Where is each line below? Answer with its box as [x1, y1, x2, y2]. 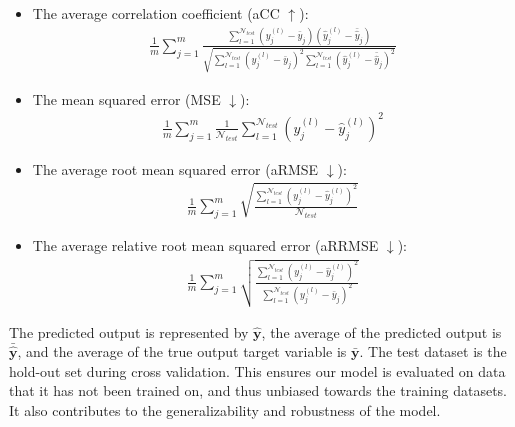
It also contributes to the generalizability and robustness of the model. [9, 399, 441, 420]
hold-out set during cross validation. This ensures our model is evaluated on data [9, 360, 506, 381]
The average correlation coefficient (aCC [32, 3, 280, 23]
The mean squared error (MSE [32, 88, 221, 109]
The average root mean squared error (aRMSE [32, 158, 319, 179]
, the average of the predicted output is [261, 321, 502, 342]
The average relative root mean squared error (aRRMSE [32, 234, 379, 255]
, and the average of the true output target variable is [17, 341, 347, 362]
